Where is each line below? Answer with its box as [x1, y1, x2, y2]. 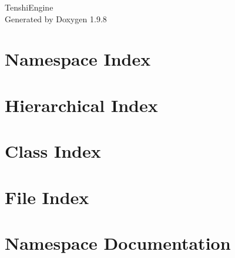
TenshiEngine [5, 1, 53, 13]
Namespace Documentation [5, 230, 231, 254]
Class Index [5, 139, 101, 163]
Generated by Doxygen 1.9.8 [5, 12, 107, 25]
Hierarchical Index [5, 93, 158, 117]
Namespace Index [5, 47, 151, 71]
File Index [5, 185, 89, 209]
